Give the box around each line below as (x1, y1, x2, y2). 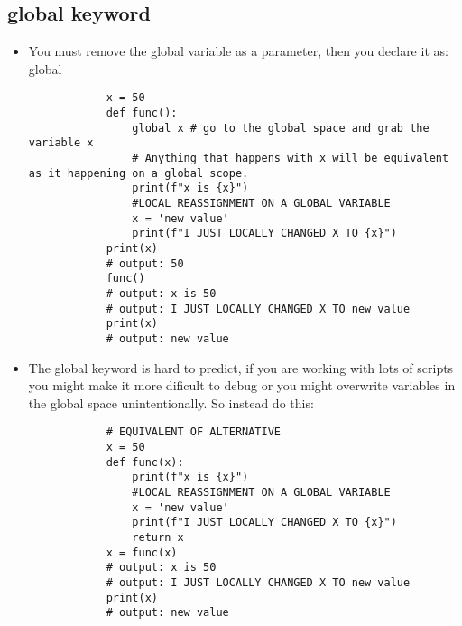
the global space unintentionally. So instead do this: (28, 393, 314, 412)
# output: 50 (106, 257, 184, 270)
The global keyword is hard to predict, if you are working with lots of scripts (28, 358, 454, 377)
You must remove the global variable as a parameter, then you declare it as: (28, 42, 448, 61)
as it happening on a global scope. (28, 166, 249, 180)
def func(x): (106, 455, 184, 469)
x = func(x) (106, 546, 178, 559)
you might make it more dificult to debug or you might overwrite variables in (28, 376, 456, 395)
